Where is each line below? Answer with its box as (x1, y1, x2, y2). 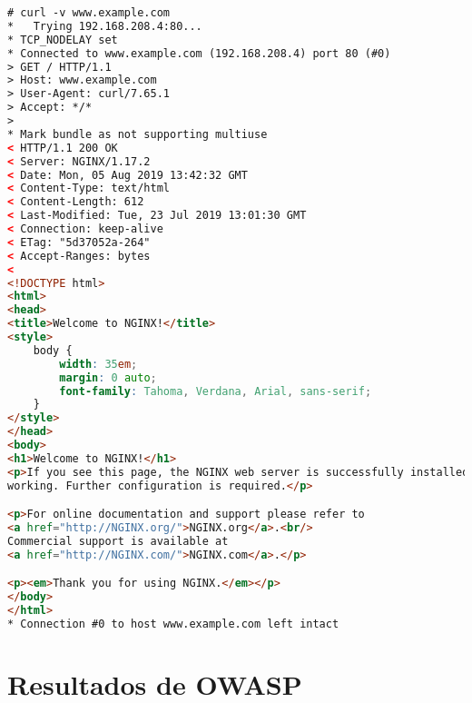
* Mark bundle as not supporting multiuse (7, 127, 268, 141)
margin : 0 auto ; (59, 371, 157, 384)
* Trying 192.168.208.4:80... (7, 19, 202, 33)
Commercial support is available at (7, 534, 229, 548)
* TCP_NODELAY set (7, 33, 118, 46)
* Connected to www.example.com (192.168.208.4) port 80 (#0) (7, 46, 391, 60)
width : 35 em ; (59, 357, 138, 371)
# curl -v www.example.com (7, 6, 170, 19)
